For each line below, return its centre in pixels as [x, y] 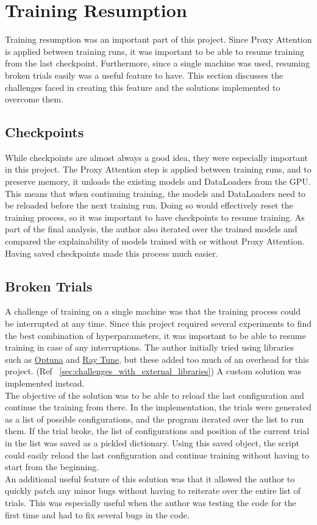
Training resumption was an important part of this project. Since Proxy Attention [158, 39]
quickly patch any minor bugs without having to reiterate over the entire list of [153, 491]
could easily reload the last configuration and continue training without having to [157, 455]
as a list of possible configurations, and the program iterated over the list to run [155, 419]
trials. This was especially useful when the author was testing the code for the [151, 502]
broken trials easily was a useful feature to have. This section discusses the [144, 75]
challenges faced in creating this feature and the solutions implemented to [143, 87]
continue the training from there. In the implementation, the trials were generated [158, 407]
